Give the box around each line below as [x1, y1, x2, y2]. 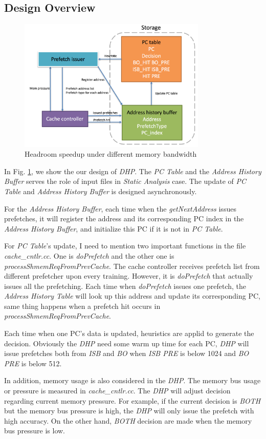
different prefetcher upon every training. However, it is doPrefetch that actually [4, 270, 253, 281]
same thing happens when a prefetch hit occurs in [4, 300, 161, 311]
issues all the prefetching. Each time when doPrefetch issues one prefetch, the [4, 280, 247, 291]
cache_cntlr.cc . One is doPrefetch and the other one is [4, 250, 174, 261]
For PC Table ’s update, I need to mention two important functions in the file [4, 240, 246, 251]
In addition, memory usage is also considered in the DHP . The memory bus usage [4, 375, 261, 386]
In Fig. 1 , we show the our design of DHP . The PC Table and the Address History [4, 165, 261, 176]
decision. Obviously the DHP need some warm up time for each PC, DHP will [4, 338, 249, 348]
